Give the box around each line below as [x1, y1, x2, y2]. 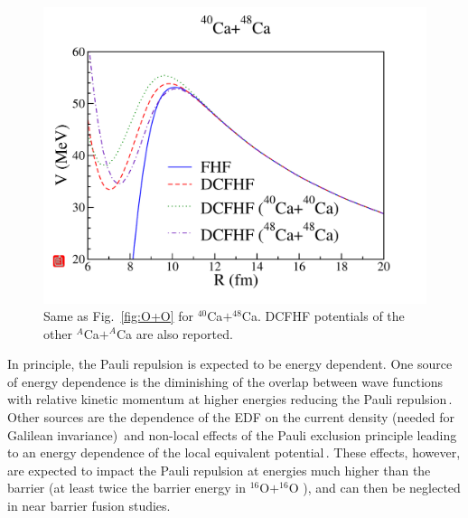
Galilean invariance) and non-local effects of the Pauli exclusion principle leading [7, 425, 457, 444]
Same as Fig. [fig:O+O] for [43, 306, 194, 325]
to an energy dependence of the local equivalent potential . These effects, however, [7, 443, 461, 462]
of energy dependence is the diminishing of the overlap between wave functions [7, 372, 444, 391]
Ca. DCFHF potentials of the [241, 306, 405, 325]
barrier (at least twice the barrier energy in [7, 478, 247, 497]
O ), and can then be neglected [288, 478, 461, 497]
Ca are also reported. [116, 324, 233, 343]
